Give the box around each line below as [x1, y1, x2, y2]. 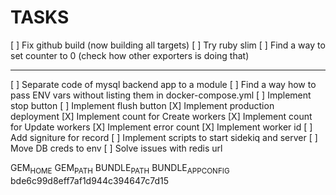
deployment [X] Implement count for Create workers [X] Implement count [10, 110, 313, 122]
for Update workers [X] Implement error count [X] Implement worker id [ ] [10, 121, 313, 133]
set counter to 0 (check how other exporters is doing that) [10, 49, 250, 61]
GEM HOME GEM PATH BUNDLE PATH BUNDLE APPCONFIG [10, 161, 230, 176]
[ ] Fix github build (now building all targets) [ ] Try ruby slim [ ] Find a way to [10, 39, 326, 51]
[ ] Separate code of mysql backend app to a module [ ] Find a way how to [10, 78, 317, 90]
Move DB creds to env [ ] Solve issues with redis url [10, 142, 223, 154]
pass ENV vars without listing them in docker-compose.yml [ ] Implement [10, 89, 312, 101]
